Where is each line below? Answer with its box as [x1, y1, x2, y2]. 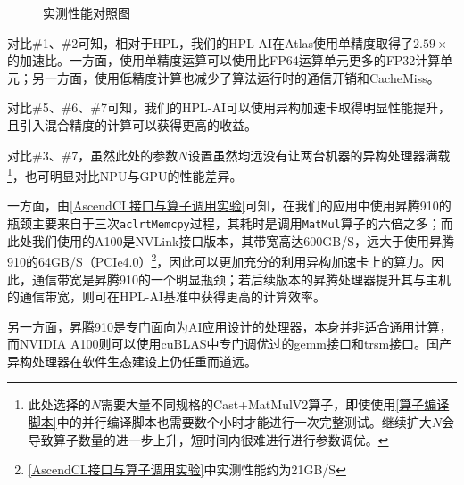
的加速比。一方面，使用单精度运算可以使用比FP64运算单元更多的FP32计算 [7, 51, 441, 70]
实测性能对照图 [43, 4, 130, 21]
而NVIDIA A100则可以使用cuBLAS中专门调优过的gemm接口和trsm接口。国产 [7, 334, 452, 353]
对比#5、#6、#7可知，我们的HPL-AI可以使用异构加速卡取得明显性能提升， [7, 98, 451, 117]
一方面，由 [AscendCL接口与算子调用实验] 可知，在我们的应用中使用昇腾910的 [7, 196, 452, 215]
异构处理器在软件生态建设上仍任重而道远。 [7, 351, 257, 370]
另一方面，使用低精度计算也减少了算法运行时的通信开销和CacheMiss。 [31, 68, 440, 86]
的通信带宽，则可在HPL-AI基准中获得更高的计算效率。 [7, 287, 326, 306]
